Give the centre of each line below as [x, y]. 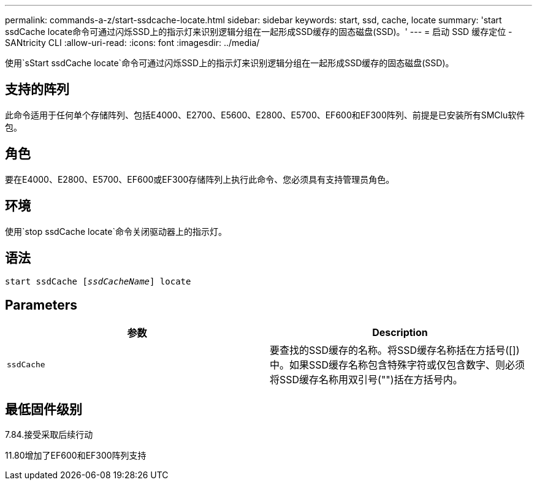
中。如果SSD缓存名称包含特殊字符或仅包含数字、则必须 [398, 365]
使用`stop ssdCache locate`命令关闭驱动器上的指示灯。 [116, 231]
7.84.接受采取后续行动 [49, 435]
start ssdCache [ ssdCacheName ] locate [98, 282]
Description [400, 333]
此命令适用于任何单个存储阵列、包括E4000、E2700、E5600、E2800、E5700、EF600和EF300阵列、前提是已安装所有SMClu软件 [265, 115]
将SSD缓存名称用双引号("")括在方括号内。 [366, 380]
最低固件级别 [44, 409]
